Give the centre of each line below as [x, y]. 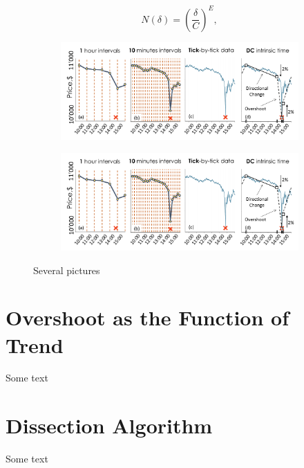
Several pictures [67, 270]
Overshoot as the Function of [148, 317]
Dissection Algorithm [109, 425]
